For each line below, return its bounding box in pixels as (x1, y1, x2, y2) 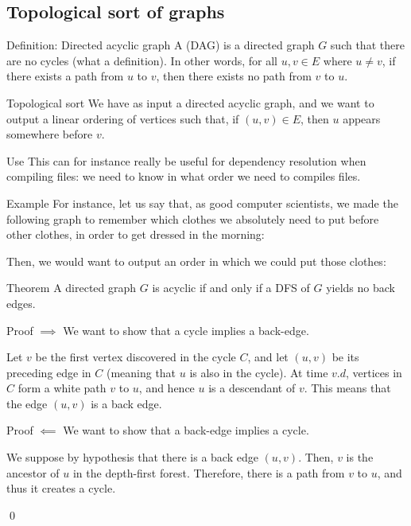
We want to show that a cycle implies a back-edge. (63, 321, 309, 338)
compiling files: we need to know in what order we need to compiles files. (6, 168, 361, 185)
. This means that (304, 380, 391, 396)
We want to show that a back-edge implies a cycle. (63, 422, 309, 438)
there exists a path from (6, 68, 124, 84)
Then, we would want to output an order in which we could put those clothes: (6, 252, 386, 269)
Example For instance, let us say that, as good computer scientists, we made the (6, 194, 398, 211)
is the (346, 449, 374, 466)
